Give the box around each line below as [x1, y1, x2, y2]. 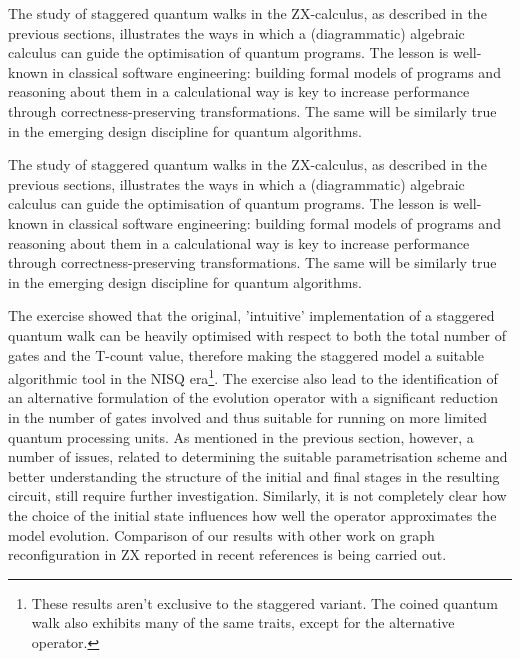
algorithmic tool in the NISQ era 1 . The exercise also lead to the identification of [8, 365, 498, 388]
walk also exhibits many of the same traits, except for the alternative [31, 612, 455, 633]
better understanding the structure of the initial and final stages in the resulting [8, 465, 500, 486]
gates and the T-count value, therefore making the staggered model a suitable [8, 344, 484, 365]
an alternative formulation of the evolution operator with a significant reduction [8, 387, 498, 408]
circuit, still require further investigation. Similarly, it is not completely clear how [8, 485, 507, 506]
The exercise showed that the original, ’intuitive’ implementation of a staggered [8, 305, 495, 326]
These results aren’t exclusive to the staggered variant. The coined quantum [31, 592, 498, 613]
